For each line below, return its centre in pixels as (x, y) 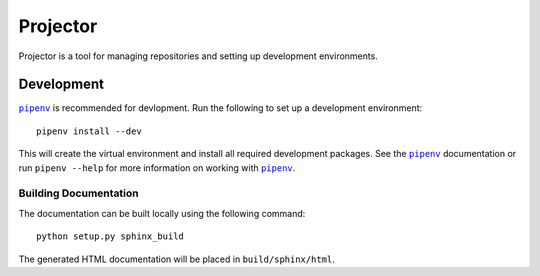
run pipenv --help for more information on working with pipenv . (157, 167)
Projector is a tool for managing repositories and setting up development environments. (198, 56)
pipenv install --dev (89, 131)
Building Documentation (78, 193)
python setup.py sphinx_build (110, 236)
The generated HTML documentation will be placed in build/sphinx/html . (176, 259)
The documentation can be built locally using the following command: (162, 213)
